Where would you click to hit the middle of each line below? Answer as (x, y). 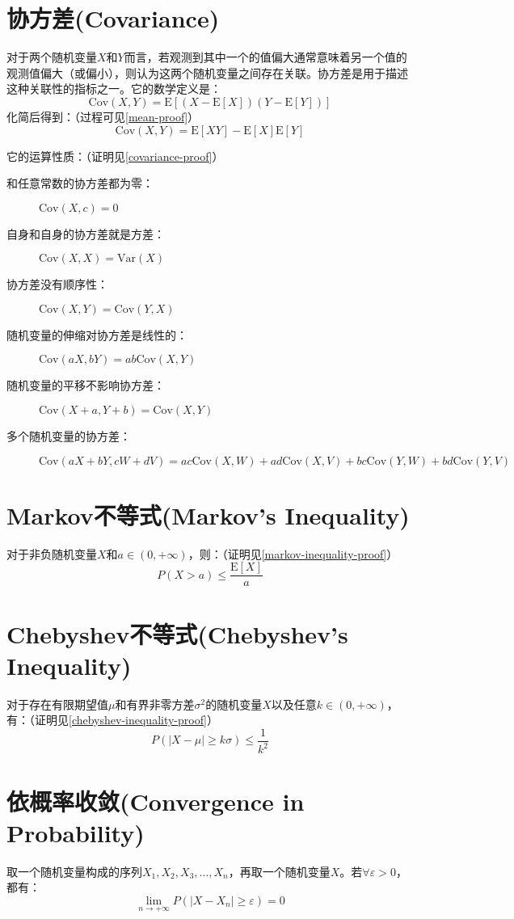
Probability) (76, 832)
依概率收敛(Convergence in (156, 801)
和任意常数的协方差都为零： (80, 183)
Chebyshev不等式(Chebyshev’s (177, 633)
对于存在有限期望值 (57, 704)
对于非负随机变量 (52, 553)
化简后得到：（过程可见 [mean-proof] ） (103, 116)
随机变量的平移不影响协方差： (86, 385)
